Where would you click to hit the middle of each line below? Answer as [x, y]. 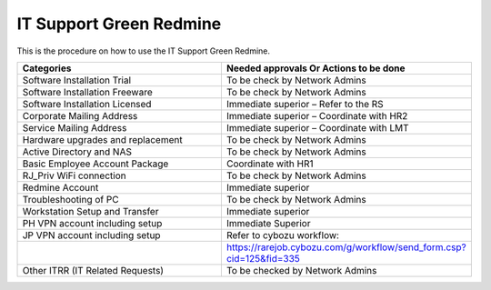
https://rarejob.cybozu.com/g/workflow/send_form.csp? [346, 247]
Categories [47, 68]
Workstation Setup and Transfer [90, 211]
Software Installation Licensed [87, 104]
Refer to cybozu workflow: [283, 235]
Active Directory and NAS [77, 152]
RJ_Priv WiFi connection [74, 175]
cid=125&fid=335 [263, 258]
